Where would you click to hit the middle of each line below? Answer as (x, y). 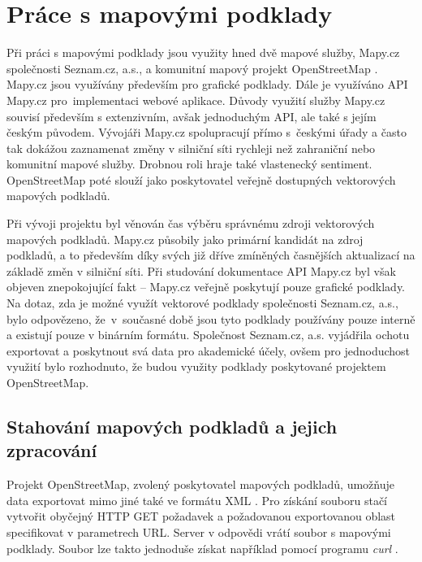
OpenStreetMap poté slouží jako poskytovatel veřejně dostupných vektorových (201, 179)
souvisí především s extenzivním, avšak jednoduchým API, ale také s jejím (192, 116)
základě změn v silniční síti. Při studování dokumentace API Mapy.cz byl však (201, 270)
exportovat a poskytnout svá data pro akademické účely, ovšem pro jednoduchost (209, 350)
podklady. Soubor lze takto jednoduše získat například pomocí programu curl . (202, 548)
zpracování (52, 450)
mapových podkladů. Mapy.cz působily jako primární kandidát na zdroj (185, 239)
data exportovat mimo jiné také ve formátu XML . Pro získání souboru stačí (197, 500)
